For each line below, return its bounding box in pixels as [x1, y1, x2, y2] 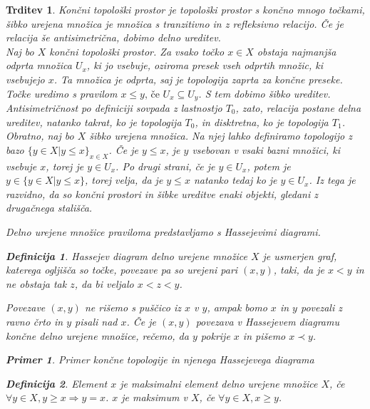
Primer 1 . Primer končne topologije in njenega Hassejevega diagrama [6, 352, 314, 367]
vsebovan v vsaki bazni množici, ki [192, 142, 340, 157]
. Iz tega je [309, 172, 356, 187]
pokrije [200, 328, 230, 343]
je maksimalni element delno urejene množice [120, 376, 318, 390]
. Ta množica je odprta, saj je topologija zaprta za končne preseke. [53, 71, 343, 86]
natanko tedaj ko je [193, 172, 277, 187]
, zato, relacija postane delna [235, 100, 361, 115]
